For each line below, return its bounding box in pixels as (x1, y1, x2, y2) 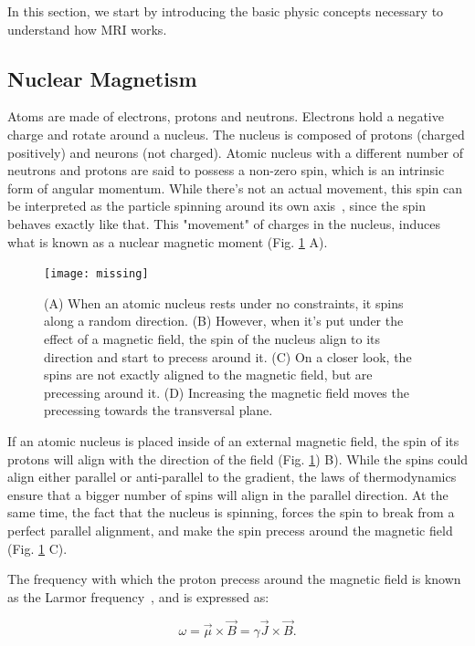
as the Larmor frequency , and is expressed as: (7, 587, 269, 606)
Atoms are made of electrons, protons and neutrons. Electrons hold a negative (7, 107, 444, 126)
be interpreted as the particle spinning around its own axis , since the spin (7, 196, 426, 215)
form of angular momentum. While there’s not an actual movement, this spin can (7, 178, 463, 197)
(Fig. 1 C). (7, 538, 68, 557)
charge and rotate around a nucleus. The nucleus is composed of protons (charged (7, 124, 465, 143)
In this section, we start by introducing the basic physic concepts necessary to (7, 2, 444, 20)
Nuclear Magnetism (7, 64, 197, 92)
